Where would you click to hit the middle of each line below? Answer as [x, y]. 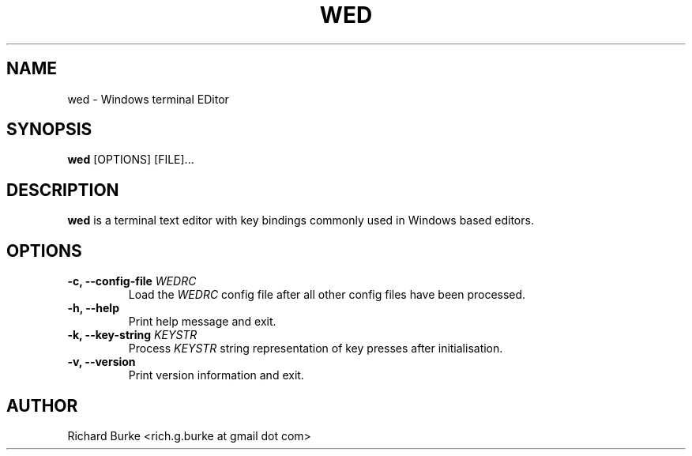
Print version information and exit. [216, 375]
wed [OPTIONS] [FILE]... [131, 160]
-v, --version [102, 362]
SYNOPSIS [49, 130]
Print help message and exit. [202, 322]
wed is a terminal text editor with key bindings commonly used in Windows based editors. [301, 220]
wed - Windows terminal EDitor [148, 99]
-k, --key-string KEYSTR [132, 335]
